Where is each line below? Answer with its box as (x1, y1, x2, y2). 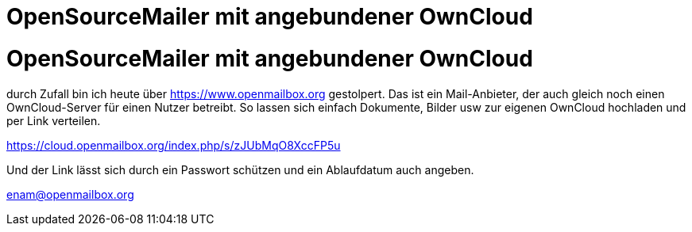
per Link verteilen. (6, 113, 101, 127)
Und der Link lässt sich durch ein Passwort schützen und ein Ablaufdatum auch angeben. (6, 162, 474, 177)
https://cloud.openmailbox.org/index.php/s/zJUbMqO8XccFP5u (6, 138, 341, 152)
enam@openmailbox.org (6, 187, 134, 201)
